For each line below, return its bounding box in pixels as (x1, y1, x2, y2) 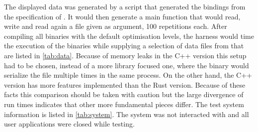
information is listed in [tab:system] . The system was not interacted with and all (4, 109, 249, 119)
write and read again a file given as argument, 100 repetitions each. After (4, 21, 227, 31)
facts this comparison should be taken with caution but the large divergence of (4, 89, 244, 100)
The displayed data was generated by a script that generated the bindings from (4, 1, 246, 11)
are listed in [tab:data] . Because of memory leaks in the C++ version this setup (4, 50, 247, 60)
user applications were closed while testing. (4, 119, 135, 129)
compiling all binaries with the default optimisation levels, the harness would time (4, 30, 254, 41)
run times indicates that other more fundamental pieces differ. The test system (4, 99, 244, 109)
